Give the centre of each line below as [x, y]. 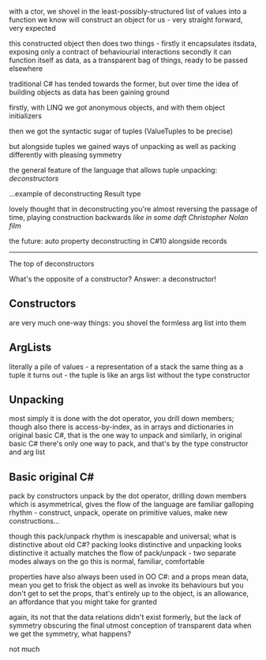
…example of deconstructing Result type [75, 194]
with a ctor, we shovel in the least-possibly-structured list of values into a [128, 11]
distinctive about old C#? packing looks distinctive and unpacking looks [126, 545]
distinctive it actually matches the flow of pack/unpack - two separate [122, 553]
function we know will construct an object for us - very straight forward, [126, 20]
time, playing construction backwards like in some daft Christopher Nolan [129, 217]
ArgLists [30, 347]
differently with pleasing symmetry [66, 155]
